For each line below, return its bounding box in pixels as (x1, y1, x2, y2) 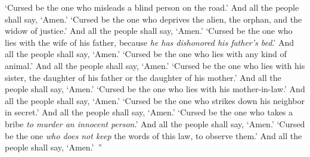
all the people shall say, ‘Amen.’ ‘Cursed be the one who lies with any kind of (5, 48, 287, 60)
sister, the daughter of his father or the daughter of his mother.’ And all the (5, 71, 281, 83)
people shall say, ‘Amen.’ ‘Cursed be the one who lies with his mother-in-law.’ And (5, 83, 305, 95)
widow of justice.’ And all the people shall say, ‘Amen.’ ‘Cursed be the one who (5, 24, 293, 37)
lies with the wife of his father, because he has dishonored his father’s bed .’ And (5, 36, 294, 48)
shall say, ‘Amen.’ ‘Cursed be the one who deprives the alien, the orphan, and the (5, 12, 302, 25)
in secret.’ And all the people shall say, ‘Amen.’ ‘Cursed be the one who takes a (5, 106, 293, 118)
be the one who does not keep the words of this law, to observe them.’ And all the (5, 129, 302, 142)
